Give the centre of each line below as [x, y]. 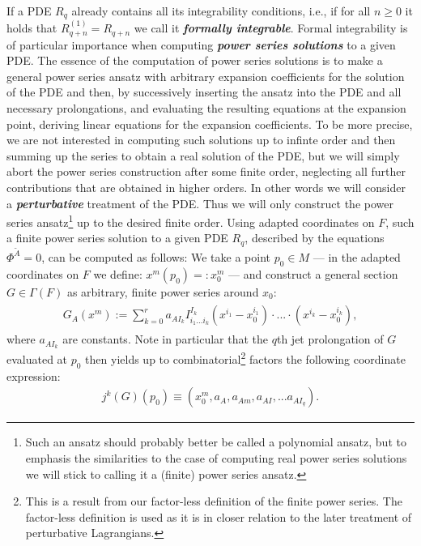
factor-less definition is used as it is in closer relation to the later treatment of [219, 516]
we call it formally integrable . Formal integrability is [271, 28]
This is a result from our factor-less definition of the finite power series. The [214, 501]
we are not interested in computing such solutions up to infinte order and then [201, 140]
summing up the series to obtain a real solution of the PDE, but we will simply [203, 155]
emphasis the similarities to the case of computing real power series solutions [216, 457]
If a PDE [29, 11]
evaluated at [37, 358]
